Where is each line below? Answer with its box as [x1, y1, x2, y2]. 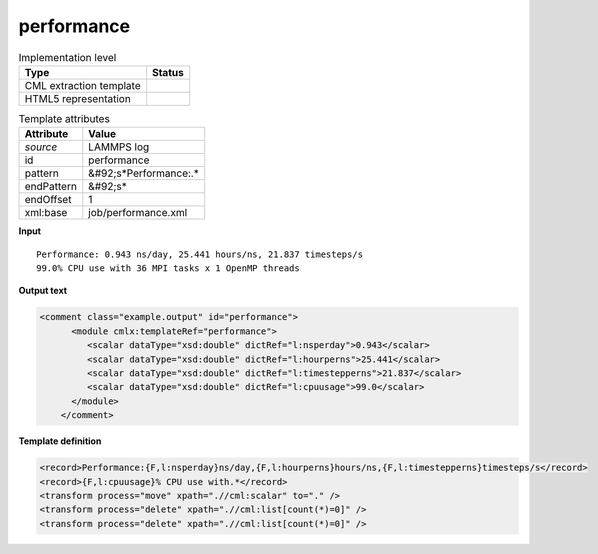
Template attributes [18, 112, 110, 126]
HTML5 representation [24, 91, 132, 105]
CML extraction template [24, 78, 141, 92]
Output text [18, 285, 68, 297]
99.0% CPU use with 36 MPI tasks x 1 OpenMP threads [36, 263, 300, 274]
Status [151, 65, 184, 79]
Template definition [18, 435, 102, 447]
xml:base [24, 206, 68, 220]
